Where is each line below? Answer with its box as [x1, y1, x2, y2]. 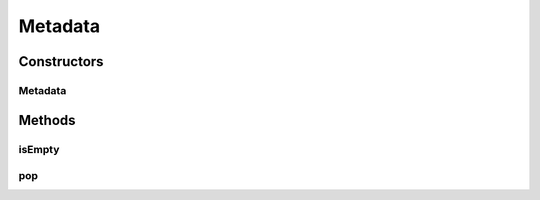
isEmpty [18, 142, 60, 156]
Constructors [18, 53, 104, 70]
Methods [18, 111, 76, 129]
